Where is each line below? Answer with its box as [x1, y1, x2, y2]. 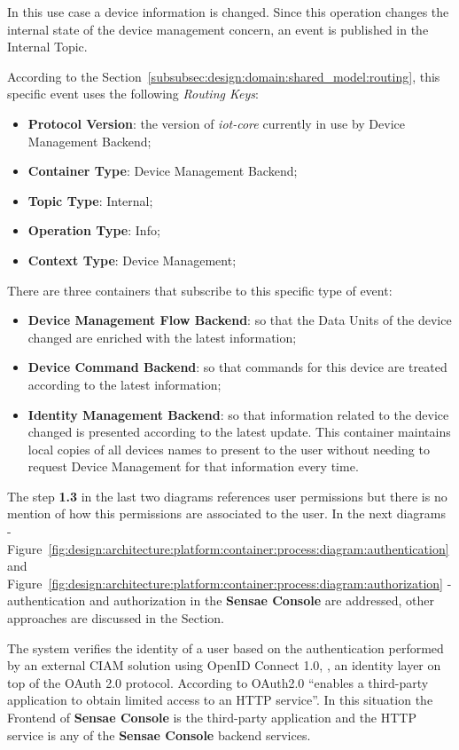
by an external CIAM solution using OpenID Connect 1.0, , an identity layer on [7, 656, 441, 675]
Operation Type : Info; [27, 221, 160, 240]
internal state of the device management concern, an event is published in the [7, 20, 429, 38]
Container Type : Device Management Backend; [27, 162, 298, 180]
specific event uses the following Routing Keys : [7, 84, 259, 103]
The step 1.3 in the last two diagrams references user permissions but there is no [7, 486, 447, 505]
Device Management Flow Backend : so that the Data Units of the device [27, 311, 452, 329]
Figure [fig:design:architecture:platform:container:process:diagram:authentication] [7, 539, 449, 557]
